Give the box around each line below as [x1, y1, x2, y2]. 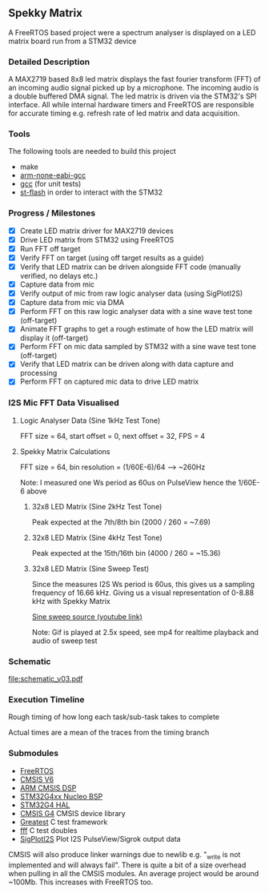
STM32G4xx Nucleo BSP [19, 791, 103, 801]
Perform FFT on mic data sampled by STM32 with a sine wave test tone [19, 342, 256, 352]
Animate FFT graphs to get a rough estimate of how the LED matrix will [19, 324, 254, 334]
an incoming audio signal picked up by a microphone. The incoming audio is [8, 83, 259, 93]
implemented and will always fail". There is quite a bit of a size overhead [8, 860, 247, 870]
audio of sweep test [31, 636, 98, 646]
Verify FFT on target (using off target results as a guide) [19, 252, 204, 263]
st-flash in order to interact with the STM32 [19, 187, 163, 197]
